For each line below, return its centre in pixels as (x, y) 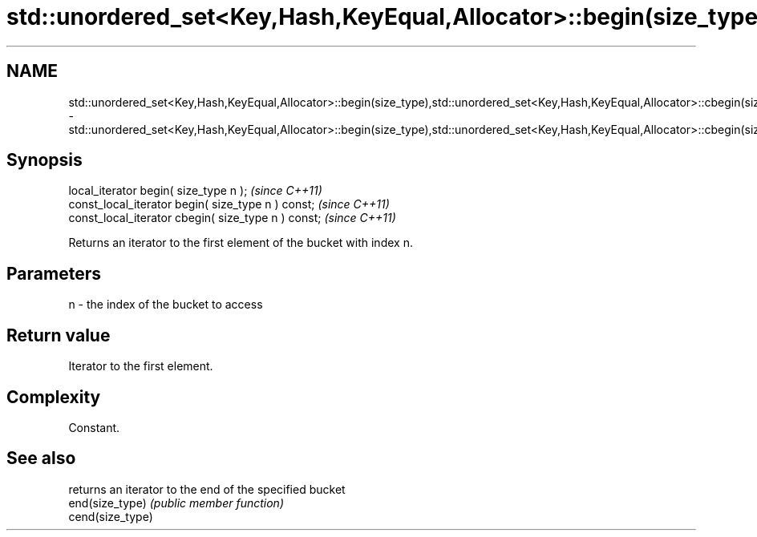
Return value (59, 335)
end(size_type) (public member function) (176, 503)
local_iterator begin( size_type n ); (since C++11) (195, 191)
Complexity (54, 397)
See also (41, 458)
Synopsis (45, 160)
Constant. (94, 427)
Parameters (54, 273)
